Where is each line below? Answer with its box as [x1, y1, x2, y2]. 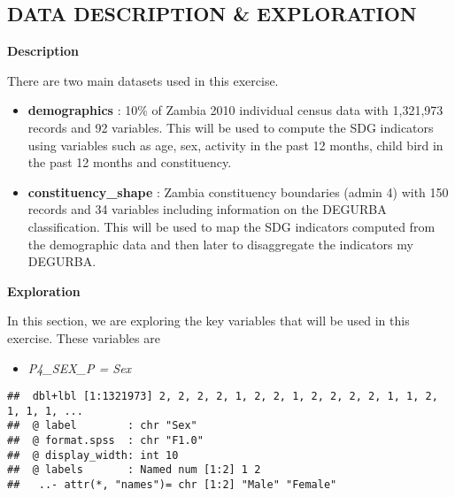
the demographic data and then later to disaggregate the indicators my [27, 234, 413, 253]
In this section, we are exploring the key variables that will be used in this [7, 311, 410, 330]
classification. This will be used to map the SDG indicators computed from [27, 217, 436, 235]
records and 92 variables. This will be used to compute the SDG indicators [27, 118, 434, 136]
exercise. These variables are [7, 328, 160, 347]
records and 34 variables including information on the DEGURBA [27, 200, 387, 218]
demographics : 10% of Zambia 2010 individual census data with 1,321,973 [27, 101, 443, 119]
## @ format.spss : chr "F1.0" [7, 434, 204, 447]
